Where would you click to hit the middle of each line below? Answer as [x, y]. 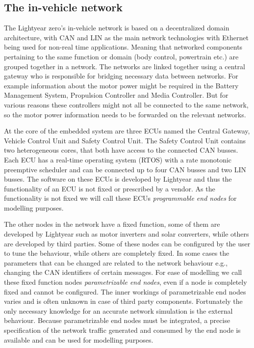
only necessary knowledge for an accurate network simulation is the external [118, 310]
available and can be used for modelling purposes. [79, 339]
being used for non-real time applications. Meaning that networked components [123, 47]
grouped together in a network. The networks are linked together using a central [125, 66]
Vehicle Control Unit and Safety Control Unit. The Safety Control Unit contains [125, 140]
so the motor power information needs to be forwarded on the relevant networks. [125, 114]
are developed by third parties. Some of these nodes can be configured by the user [127, 243]
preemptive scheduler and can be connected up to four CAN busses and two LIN [125, 169]
